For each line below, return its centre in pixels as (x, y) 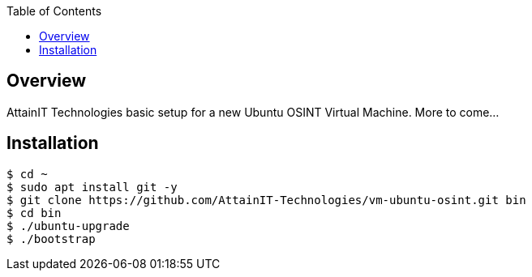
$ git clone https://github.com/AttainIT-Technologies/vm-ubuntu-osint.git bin (266, 200)
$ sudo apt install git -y (92, 187)
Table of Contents (54, 11)
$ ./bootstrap (51, 239)
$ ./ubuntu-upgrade (68, 226)
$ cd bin (34, 213)
